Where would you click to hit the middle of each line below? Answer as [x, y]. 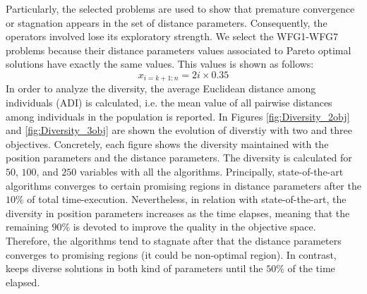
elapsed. [23, 282]
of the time [311, 268]
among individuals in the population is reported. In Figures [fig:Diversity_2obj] [178, 116]
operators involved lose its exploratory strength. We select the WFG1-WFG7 [172, 36]
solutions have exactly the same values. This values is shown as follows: [160, 64]
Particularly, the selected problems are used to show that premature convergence [180, 8]
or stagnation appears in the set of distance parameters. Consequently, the [167, 22]
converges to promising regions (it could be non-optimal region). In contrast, [171, 254]
